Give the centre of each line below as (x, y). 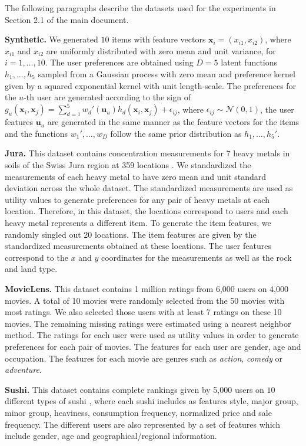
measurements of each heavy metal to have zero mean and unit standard (136, 176)
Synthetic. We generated (51, 39)
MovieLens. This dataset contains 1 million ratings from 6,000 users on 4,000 (147, 288)
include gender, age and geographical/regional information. (111, 436)
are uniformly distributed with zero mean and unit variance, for (161, 50)
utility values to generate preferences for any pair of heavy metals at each (137, 199)
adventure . (23, 370)
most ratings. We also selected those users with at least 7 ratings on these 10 (143, 312)
